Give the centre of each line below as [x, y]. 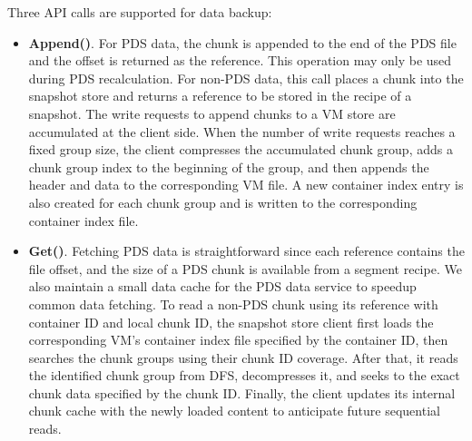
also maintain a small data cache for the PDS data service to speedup [222, 286]
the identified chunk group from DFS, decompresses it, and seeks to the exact [244, 375]
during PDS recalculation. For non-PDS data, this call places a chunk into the [246, 78]
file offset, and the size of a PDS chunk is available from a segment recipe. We [245, 268]
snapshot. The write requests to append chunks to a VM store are [212, 113]
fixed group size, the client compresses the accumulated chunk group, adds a [241, 149]
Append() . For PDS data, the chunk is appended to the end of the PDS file [242, 42]
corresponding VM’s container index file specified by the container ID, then [238, 340]
